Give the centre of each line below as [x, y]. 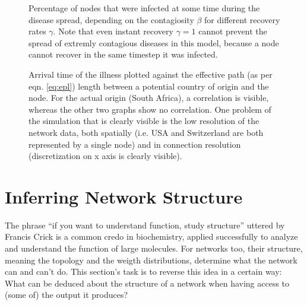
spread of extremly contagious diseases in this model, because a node [154, 42]
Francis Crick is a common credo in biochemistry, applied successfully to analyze [151, 236]
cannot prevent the [233, 31]
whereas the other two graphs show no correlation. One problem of [150, 109]
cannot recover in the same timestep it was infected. [123, 54]
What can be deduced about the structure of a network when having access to [147, 283]
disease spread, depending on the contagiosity [111, 19]
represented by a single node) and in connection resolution [135, 144]
